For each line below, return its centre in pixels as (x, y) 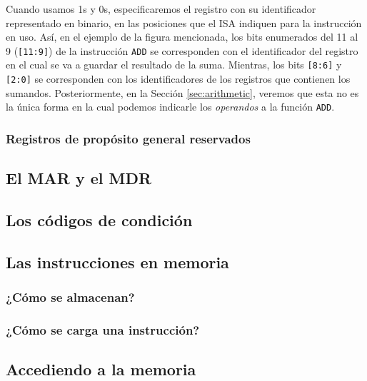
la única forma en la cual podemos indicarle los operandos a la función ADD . (170, 107)
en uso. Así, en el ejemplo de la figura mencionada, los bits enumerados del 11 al (182, 37)
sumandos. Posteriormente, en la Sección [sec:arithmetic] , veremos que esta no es (182, 92)
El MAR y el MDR (79, 178)
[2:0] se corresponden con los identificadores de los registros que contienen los (178, 79)
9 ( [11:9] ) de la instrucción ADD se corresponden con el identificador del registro (182, 50)
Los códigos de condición (99, 220)
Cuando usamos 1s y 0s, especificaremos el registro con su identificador (161, 9)
